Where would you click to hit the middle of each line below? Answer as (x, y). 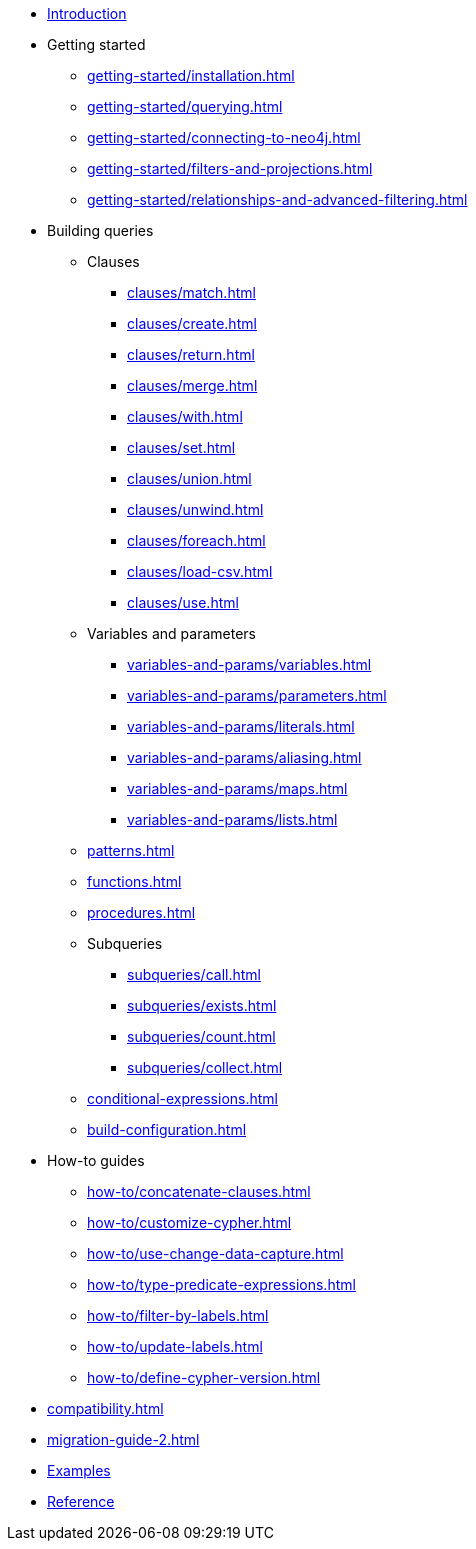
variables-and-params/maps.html (237, 788)
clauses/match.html (191, 292)
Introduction (87, 13)
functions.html (134, 881)
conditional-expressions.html (182, 1098)
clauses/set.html (181, 447)
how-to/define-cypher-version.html (204, 1377)
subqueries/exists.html (202, 1005)
